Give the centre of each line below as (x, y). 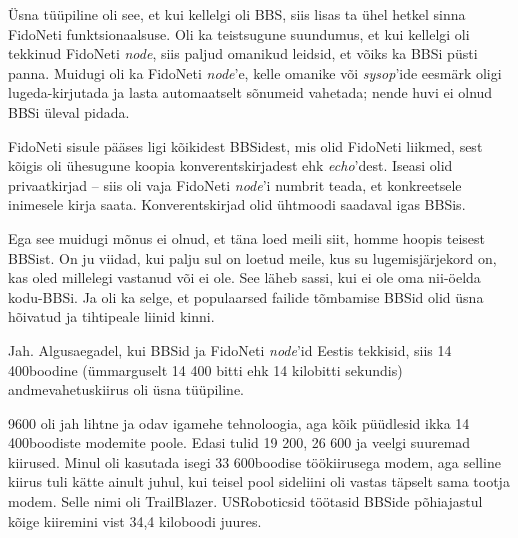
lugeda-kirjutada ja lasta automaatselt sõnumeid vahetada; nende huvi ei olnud (250, 92)
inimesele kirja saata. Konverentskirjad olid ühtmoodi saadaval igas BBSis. (237, 204)
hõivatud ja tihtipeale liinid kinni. (111, 316)
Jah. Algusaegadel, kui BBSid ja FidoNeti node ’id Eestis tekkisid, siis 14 (230, 349)
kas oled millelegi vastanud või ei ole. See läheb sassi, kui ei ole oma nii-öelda (244, 277)
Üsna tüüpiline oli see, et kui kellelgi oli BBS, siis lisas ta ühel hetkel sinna (237, 14)
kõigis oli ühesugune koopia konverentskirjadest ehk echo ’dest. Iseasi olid (230, 165)
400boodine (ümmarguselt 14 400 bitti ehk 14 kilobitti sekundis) (205, 369)
